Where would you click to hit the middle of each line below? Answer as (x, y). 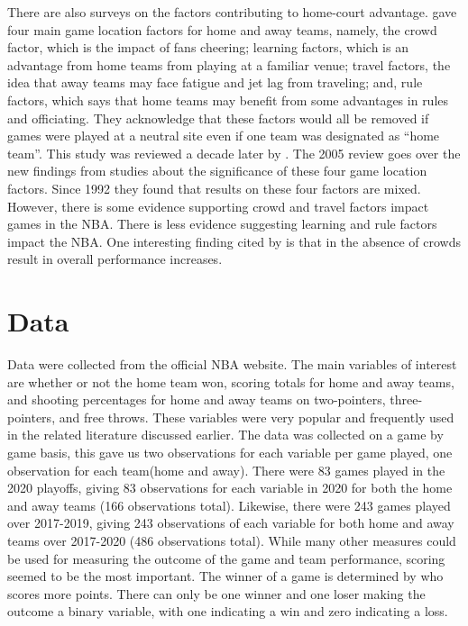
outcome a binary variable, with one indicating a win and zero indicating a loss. (228, 611)
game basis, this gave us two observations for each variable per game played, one (230, 452)
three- (406, 399)
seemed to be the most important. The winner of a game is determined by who (225, 576)
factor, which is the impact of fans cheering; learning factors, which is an (208, 47)
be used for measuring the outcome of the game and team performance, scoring (226, 558)
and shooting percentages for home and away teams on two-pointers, (197, 399)
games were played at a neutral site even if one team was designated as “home (224, 136)
